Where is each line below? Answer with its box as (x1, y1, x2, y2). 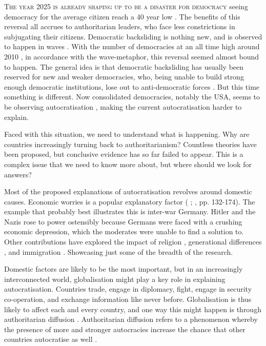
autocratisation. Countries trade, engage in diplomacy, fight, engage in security (4, 283, 252, 294)
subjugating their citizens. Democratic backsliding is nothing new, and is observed (4, 31, 262, 42)
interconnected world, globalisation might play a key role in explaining (4, 273, 226, 284)
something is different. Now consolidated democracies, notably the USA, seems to (4, 91, 260, 102)
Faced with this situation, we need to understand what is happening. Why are (4, 129, 250, 139)
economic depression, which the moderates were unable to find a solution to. (4, 226, 244, 237)
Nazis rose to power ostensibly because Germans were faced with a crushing (4, 216, 242, 227)
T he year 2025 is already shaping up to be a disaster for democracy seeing (4, 1, 248, 11)
